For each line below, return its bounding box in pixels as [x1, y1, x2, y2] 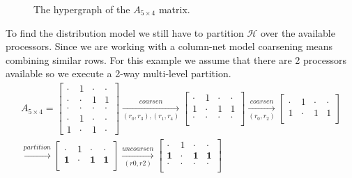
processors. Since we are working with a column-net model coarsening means [6, 39, 333, 54]
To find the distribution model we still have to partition [6, 25, 244, 40]
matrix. [158, 2, 190, 16]
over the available [260, 25, 335, 40]
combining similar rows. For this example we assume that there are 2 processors [6, 52, 347, 67]
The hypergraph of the [33, 2, 130, 16]
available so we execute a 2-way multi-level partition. [6, 66, 231, 81]
